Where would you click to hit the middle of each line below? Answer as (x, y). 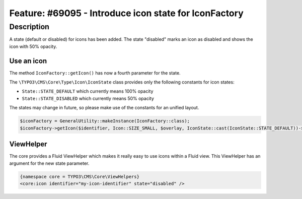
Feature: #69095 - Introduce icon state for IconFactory (126, 13)
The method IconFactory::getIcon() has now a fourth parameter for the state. (95, 73)
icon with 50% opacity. (33, 46)
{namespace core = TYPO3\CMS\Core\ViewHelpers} (80, 177)
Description (29, 27)
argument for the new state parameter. (49, 163)
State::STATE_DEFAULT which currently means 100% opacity (88, 91)
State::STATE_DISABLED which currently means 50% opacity (88, 98)
